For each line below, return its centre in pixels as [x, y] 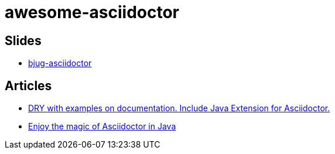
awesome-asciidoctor [92, 12]
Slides [23, 40]
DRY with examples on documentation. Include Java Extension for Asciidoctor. [179, 108]
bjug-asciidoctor [60, 63]
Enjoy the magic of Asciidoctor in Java [102, 126]
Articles [28, 85]
